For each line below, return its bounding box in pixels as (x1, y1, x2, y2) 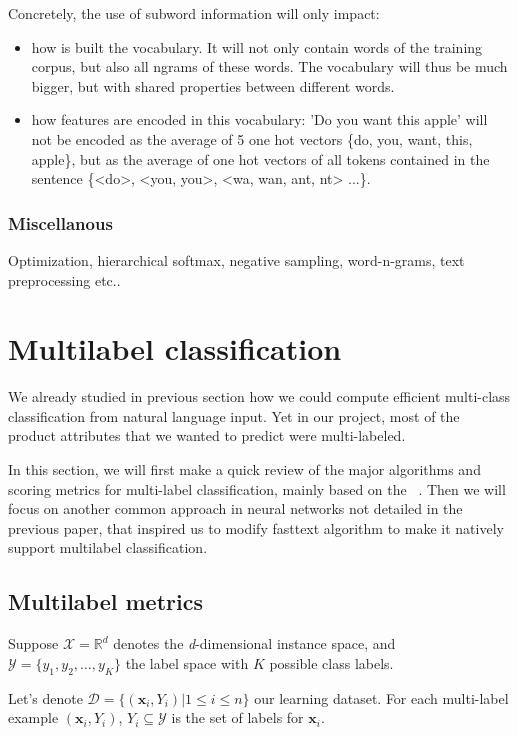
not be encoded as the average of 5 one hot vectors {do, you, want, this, (31, 128, 473, 149)
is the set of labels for (171, 707, 304, 728)
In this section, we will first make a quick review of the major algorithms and (8, 459, 481, 480)
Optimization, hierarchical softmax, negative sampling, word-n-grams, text (8, 249, 465, 270)
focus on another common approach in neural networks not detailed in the (8, 498, 463, 519)
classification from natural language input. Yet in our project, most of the (8, 405, 460, 426)
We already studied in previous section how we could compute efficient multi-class (8, 386, 511, 407)
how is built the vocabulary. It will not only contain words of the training (31, 36, 483, 57)
